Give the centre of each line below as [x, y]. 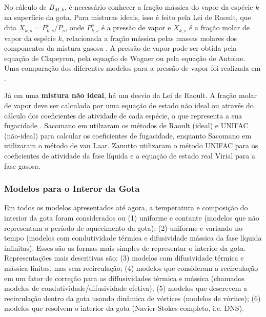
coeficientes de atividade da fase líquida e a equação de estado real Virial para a [130, 156]
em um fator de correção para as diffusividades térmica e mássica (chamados [124, 278]
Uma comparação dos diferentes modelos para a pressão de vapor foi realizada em [132, 68]
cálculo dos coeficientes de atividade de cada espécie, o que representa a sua [123, 115]
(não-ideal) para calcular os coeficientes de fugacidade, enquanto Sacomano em [128, 135]
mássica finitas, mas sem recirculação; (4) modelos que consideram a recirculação [131, 268]
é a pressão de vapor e [136, 27]
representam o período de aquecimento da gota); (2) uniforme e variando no [123, 227]
